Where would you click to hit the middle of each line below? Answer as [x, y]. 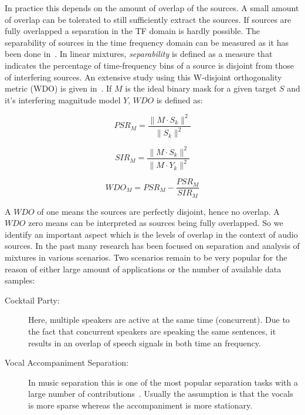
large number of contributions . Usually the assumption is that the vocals [161, 394]
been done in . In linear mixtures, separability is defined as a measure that [139, 54]
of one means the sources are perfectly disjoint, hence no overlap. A [158, 211]
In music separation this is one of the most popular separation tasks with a [163, 382]
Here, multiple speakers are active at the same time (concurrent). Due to [159, 320]
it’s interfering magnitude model [63, 99]
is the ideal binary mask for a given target [201, 88]
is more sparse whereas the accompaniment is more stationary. [140, 405]
